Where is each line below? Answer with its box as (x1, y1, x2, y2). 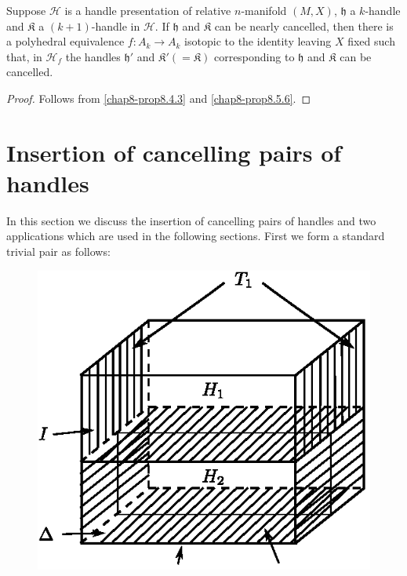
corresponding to (213, 48, 295, 64)
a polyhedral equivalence (6, 33, 125, 49)
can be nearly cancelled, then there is (214, 17, 394, 34)
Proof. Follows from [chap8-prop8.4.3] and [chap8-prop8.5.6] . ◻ (6, 89, 311, 106)
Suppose (6, 2, 46, 18)
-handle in (91, 17, 140, 34)
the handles (65, 48, 121, 64)
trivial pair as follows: (6, 243, 111, 260)
